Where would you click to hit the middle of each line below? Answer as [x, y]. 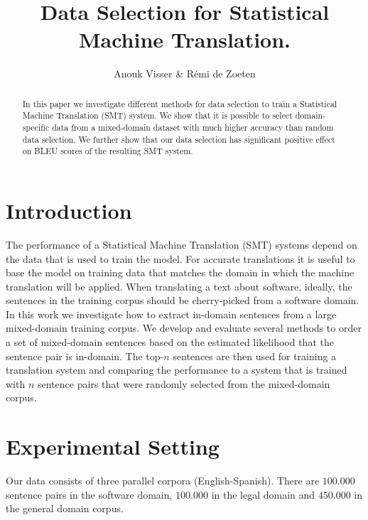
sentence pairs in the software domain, [89, 494]
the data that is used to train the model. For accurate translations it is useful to [180, 258]
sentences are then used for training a [255, 356]
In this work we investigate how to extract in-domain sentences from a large [171, 314]
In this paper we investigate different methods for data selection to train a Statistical [180, 103]
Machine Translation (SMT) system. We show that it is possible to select [157, 115]
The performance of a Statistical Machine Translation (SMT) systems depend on [182, 244]
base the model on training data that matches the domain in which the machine [180, 272]
